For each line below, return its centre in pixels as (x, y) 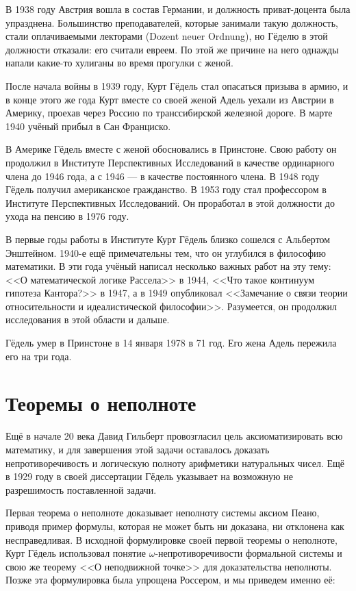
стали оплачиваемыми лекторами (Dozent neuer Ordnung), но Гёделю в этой (167, 36)
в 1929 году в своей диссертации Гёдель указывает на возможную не (149, 476)
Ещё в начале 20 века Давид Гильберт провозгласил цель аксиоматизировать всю (174, 436)
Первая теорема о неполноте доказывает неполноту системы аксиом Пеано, (163, 513)
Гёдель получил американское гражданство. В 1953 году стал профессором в (166, 189)
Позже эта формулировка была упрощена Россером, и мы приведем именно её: (170, 580)
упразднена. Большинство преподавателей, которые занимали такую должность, (172, 22)
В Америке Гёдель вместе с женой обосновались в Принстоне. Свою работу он (171, 149)
